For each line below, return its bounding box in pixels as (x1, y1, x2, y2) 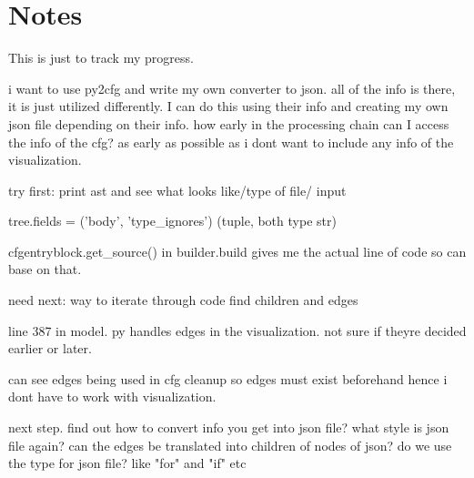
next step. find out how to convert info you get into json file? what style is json (8, 418, 449, 437)
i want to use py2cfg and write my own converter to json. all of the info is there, (8, 78, 456, 97)
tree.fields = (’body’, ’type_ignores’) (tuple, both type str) (8, 211, 337, 230)
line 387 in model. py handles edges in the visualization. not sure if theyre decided (8, 320, 467, 340)
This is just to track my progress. (8, 48, 194, 67)
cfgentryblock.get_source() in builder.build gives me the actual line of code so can (8, 241, 467, 260)
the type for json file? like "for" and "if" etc (8, 453, 247, 473)
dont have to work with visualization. (8, 387, 217, 406)
